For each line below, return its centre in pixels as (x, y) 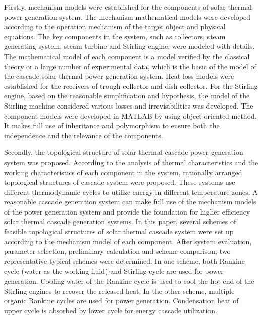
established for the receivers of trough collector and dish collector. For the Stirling (131, 86)
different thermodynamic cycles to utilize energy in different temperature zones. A (131, 192)
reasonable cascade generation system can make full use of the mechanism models (130, 202)
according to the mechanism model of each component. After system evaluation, (128, 241)
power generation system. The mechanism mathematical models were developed (127, 16)
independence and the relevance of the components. (84, 135)
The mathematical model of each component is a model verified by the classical (127, 56)
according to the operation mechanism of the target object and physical (115, 26)
